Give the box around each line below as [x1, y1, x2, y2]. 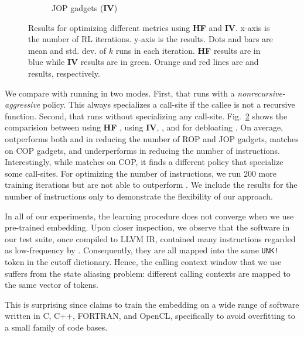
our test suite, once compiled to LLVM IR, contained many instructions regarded [5, 232, 296, 245]
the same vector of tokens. [5, 278, 98, 291]
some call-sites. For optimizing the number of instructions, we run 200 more [5, 167, 276, 179]
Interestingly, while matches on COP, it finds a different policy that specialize [5, 156, 283, 168]
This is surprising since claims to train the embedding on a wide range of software [5, 298, 299, 310]
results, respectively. [28, 67, 100, 79]
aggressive [5, 98, 40, 111]
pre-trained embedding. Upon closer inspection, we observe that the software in [5, 221, 290, 233]
